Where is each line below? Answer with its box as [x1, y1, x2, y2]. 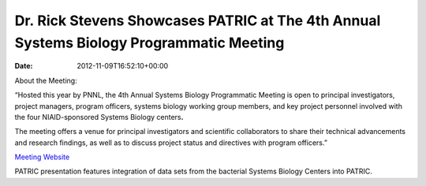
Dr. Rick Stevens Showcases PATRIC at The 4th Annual [14, 12, 381, 29]
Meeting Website [14, 152, 70, 162]
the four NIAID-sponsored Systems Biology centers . [14, 112, 184, 121]
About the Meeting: [14, 76, 78, 85]
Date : [14, 61, 33, 71]
